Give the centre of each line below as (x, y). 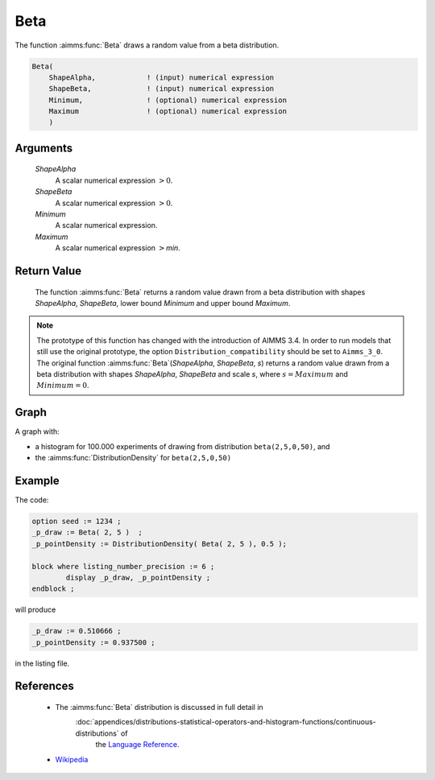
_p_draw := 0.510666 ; (77, 631)
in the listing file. (42, 663)
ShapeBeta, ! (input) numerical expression (162, 89)
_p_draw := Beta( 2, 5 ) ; (87, 532)
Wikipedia (72, 759)
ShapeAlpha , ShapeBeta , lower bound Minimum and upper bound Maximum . (163, 303)
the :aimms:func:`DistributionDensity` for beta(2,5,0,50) (133, 458)
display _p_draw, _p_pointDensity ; (138, 577)
